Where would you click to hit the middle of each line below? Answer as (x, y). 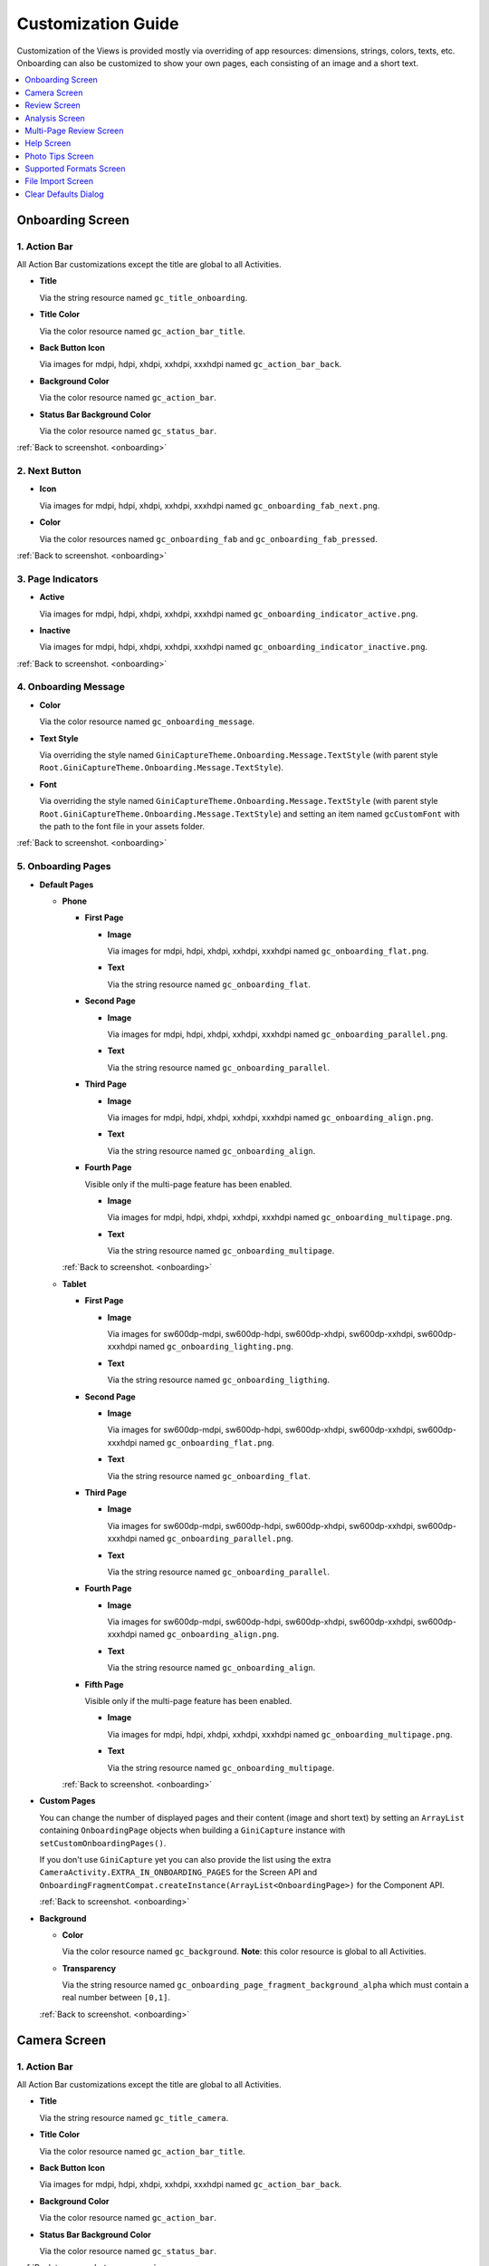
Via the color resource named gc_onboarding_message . (147, 721)
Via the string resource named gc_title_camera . (134, 2117)
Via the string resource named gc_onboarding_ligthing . (219, 1380)
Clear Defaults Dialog (64, 194)
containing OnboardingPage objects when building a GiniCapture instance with (192, 1830)
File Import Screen (59, 181)
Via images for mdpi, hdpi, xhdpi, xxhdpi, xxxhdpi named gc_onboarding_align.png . (270, 1117)
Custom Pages (67, 1801)
